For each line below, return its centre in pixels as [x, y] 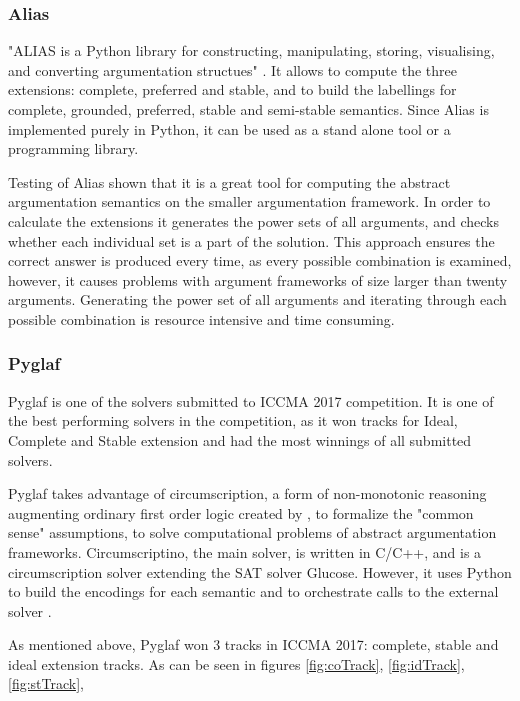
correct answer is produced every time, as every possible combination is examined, [260, 260]
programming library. [73, 148]
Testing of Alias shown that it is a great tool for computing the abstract [229, 181]
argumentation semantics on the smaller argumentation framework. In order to [249, 201]
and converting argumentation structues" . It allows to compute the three [232, 69]
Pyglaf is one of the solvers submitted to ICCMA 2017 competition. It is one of [251, 400]
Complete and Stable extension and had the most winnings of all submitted [240, 439]
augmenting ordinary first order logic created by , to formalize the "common [241, 512]
